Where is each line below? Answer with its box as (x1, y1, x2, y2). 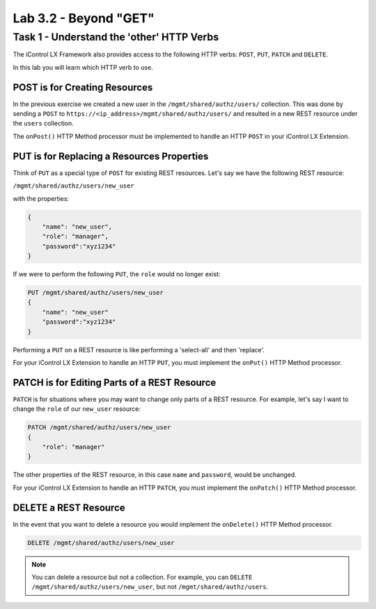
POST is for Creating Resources (13, 81, 153, 93)
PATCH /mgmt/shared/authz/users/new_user (27, 423, 171, 432)
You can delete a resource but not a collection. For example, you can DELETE (31, 573, 253, 582)
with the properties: (13, 194, 70, 202)
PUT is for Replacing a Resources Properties (13, 150, 209, 162)
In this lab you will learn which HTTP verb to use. (13, 63, 153, 71)
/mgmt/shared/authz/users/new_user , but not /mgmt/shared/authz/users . (31, 582, 269, 591)
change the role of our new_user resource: (13, 405, 141, 413)
